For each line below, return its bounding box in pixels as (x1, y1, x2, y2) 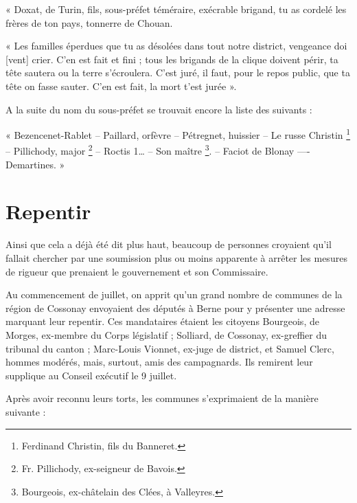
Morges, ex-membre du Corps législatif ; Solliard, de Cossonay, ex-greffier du (5, 327, 327, 342)
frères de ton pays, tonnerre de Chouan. (5, 15, 173, 30)
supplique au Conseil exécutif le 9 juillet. (5, 368, 177, 382)
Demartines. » (5, 157, 65, 171)
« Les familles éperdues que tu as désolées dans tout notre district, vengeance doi (5, 38, 347, 53)
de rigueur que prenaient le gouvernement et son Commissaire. (5, 264, 268, 278)
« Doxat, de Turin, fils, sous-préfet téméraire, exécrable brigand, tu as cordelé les (5, 2, 347, 16)
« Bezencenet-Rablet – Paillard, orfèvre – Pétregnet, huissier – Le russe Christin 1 (5, 126, 351, 142)
